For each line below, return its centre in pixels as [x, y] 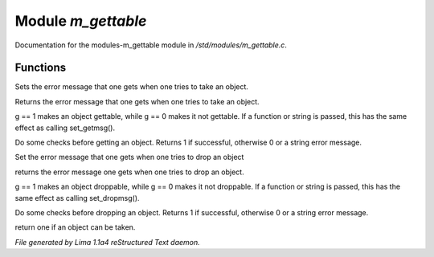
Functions [41, 68]
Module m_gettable [81, 21]
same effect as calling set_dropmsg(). [77, 198]
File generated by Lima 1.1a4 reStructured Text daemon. [107, 242]
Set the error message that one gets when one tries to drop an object [129, 157]
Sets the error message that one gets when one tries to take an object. [132, 87]
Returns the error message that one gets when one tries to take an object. [137, 101]
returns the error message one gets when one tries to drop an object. [129, 172]
